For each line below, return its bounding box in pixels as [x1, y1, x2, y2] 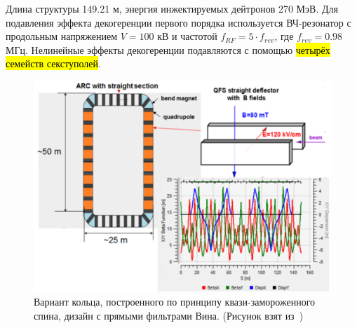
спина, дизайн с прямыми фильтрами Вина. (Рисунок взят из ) [34, 308, 304, 322]
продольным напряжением [6, 29, 118, 43]
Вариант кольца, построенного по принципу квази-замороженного [34, 294, 316, 308]
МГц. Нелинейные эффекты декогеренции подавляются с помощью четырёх [6, 42, 330, 57]
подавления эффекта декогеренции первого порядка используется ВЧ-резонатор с [6, 15, 351, 29]
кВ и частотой [157, 29, 217, 43]
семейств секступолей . [6, 56, 101, 71]
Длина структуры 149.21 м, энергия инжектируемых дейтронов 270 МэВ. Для [6, 1, 338, 15]
